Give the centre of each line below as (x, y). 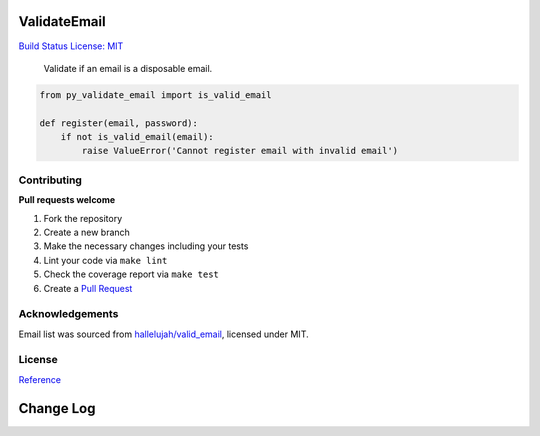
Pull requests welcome (67, 200)
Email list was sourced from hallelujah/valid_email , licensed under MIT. (163, 334)
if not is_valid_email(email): (137, 137)
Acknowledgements (68, 314)
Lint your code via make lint (105, 260)
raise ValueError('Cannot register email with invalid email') (240, 151)
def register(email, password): (119, 123)
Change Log (57, 408)
